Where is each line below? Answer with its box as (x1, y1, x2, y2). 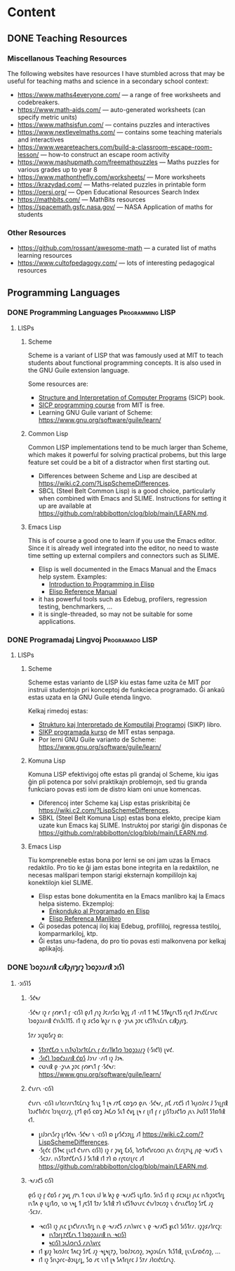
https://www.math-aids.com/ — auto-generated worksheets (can (17, 105, 206, 113)
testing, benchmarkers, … (38, 602, 113, 611)
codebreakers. (17, 98, 60, 106)
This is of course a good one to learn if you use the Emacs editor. (27, 536, 217, 544)
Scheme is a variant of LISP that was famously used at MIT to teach (27, 351, 224, 359)
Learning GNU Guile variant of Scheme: (38, 408, 153, 416)
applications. (38, 617, 76, 625)
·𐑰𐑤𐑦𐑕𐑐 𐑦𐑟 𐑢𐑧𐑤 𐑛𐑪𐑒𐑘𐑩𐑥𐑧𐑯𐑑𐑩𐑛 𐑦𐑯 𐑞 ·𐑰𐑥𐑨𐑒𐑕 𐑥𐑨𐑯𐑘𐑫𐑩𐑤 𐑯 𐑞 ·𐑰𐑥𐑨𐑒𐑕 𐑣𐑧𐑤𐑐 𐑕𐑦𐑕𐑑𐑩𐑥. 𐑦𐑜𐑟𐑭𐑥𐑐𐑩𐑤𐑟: (38, 1222, 222, 1231)
